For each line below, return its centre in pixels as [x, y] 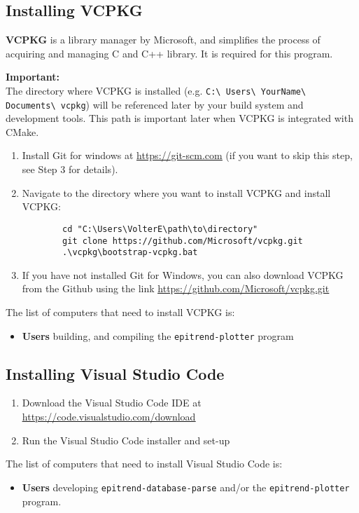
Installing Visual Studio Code [115, 373]
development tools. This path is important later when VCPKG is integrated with [179, 118]
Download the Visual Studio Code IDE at [112, 403]
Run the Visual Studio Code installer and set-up [126, 440]
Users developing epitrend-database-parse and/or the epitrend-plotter [186, 487]
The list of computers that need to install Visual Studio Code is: [144, 464]
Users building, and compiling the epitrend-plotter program [158, 335]
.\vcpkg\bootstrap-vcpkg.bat [130, 253]
